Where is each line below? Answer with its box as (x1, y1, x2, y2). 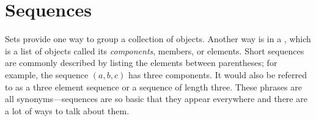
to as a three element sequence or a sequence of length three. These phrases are (5, 80, 302, 93)
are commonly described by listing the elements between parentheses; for (5, 56, 277, 69)
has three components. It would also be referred (128, 68, 307, 81)
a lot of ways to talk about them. (5, 104, 130, 117)
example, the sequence (5, 68, 89, 81)
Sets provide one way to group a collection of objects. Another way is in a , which (5, 32, 311, 45)
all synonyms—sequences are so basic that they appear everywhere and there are (5, 92, 307, 105)
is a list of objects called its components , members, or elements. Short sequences (5, 44, 304, 57)
